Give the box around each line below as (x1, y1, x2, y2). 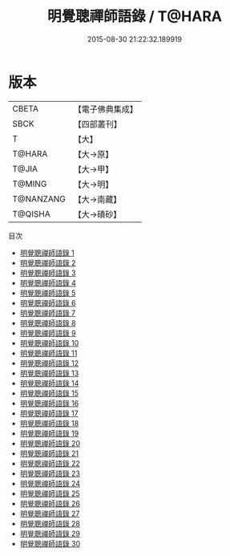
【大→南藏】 (73, 193, 122, 205)
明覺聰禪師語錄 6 (19, 298, 76, 307)
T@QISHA (12, 208, 50, 219)
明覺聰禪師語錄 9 (19, 328, 76, 338)
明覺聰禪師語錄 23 (19, 469, 80, 478)
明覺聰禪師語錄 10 (19, 338, 79, 347)
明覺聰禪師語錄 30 (19, 538, 81, 548)
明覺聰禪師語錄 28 (19, 518, 80, 528)
